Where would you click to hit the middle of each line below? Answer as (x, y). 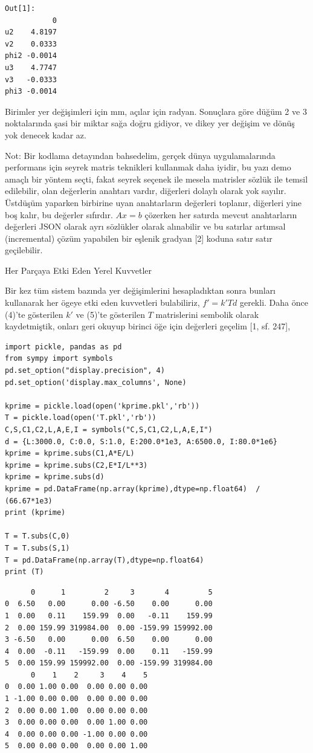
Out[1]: (20, 8)
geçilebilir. (24, 250)
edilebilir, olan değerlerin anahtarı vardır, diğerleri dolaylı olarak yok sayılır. (146, 191)
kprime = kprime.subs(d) (55, 477)
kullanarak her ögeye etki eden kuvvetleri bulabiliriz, (102, 302)
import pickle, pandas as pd (63, 347)
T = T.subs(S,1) (37, 548)
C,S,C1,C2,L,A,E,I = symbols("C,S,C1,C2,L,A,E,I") (109, 430)
